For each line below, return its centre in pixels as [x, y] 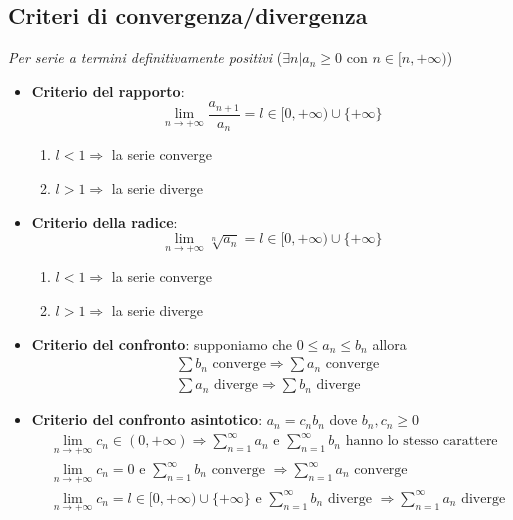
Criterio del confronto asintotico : [147, 419]
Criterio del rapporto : [108, 90]
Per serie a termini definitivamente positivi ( [145, 57]
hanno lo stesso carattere [421, 441]
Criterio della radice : [104, 221]
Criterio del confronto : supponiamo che [162, 343]
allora [389, 343]
